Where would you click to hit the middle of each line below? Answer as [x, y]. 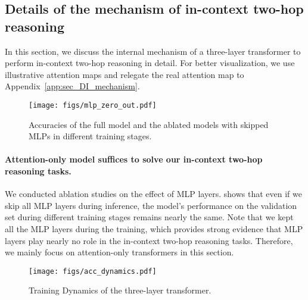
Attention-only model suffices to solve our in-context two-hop [134, 159]
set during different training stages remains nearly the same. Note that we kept [149, 217]
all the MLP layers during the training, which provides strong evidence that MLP [154, 228]
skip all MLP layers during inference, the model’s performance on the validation [151, 205]
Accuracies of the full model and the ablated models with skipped [149, 124]
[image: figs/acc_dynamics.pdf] [93, 271]
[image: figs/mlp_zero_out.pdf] [93, 105]
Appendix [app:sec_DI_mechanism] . [72, 86]
